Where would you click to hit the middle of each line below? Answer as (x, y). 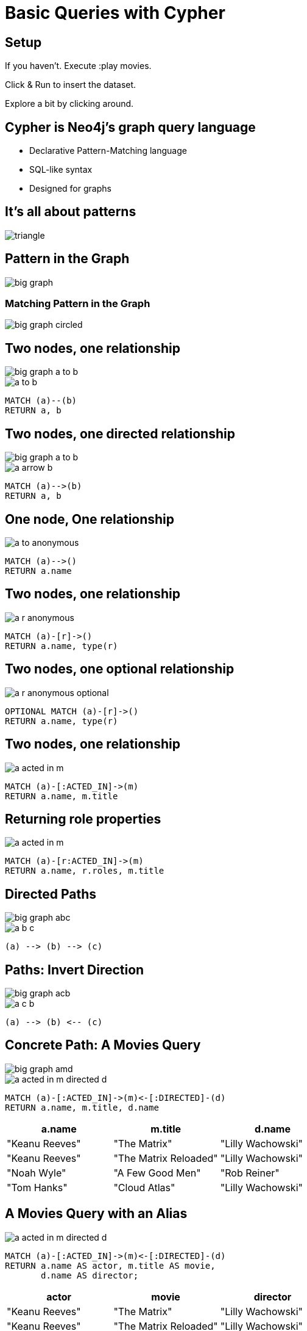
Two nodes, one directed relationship (120, 433)
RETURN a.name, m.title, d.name (82, 1107)
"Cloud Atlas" (144, 1187)
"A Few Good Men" (157, 1173)
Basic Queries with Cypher (115, 13)
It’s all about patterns (71, 212)
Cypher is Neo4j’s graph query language (130, 127)
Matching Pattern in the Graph (78, 304)
